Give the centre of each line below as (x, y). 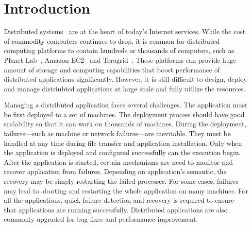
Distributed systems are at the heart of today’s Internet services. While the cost (125, 31)
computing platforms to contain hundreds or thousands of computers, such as (119, 50)
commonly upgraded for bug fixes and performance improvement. (101, 219)
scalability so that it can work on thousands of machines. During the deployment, (125, 124)
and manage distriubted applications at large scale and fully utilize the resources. (125, 88)
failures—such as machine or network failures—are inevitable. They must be (117, 133)
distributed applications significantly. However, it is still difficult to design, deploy (126, 79)
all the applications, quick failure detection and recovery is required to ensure (119, 200)
